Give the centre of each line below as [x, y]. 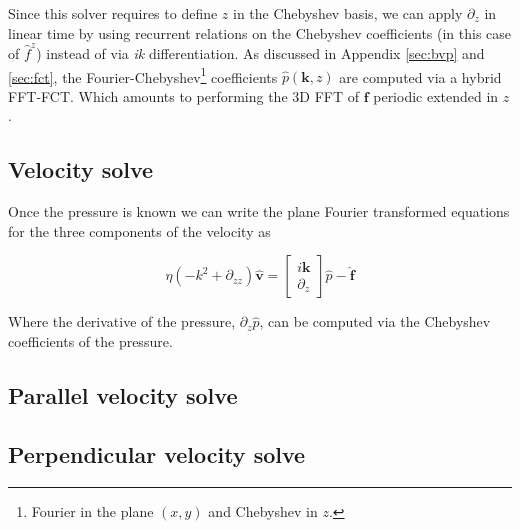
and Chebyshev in [263, 510]
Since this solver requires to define [113, 13]
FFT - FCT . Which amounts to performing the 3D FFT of [183, 95]
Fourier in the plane [92, 510]
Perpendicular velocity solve [157, 453]
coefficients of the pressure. [90, 340]
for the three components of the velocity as [139, 230]
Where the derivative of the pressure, [122, 321]
